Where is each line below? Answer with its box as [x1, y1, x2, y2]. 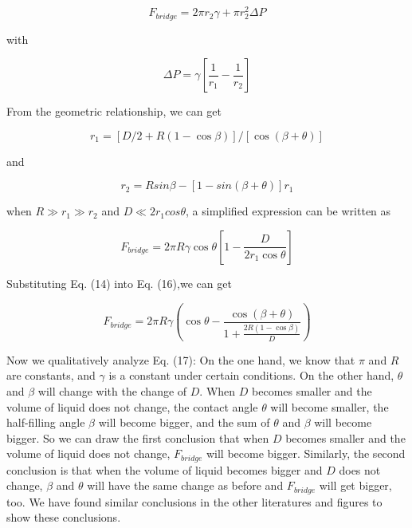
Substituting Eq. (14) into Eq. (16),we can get [6, 274, 232, 291]
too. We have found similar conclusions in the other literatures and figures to [6, 493, 383, 510]
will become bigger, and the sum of [98, 414, 270, 431]
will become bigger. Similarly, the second [206, 445, 406, 462]
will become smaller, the [270, 398, 389, 415]
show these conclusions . [6, 509, 121, 526]
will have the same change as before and [87, 477, 284, 494]
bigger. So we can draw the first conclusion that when [6, 429, 269, 446]
